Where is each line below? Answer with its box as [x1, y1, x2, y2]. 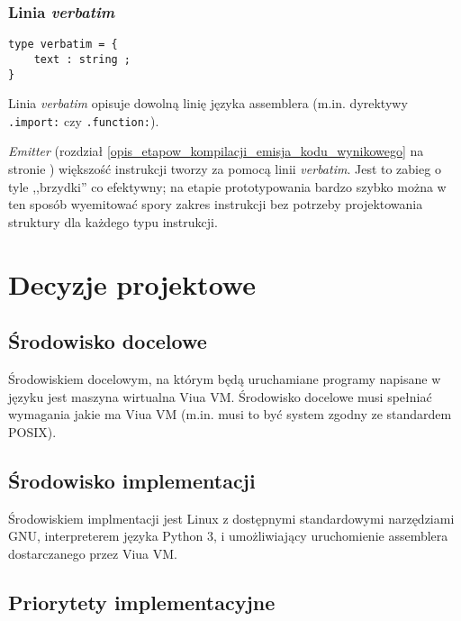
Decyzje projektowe [8, 265, 256, 302]
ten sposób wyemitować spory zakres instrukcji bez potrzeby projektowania [8, 195, 423, 214]
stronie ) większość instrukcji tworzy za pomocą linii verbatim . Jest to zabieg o [8, 160, 441, 178]
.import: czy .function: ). [8, 111, 159, 130]
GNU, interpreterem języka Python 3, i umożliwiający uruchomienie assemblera [8, 526, 448, 545]
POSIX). [8, 422, 57, 441]
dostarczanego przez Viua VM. [8, 543, 177, 562]
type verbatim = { [8, 38, 118, 51]
